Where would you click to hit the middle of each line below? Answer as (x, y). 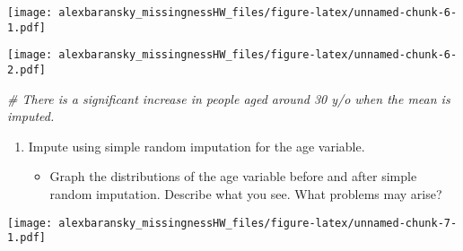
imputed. (31, 116)
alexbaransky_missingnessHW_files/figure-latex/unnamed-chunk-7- (258, 223)
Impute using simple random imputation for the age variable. (197, 146)
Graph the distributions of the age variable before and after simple (233, 176)
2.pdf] (26, 69)
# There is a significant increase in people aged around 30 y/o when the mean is (229, 98)
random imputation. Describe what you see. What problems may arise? (246, 194)
